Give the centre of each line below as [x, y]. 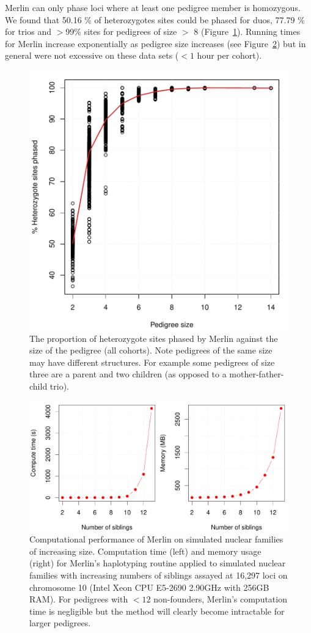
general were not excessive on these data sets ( [92, 55]
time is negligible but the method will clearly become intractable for [157, 611]
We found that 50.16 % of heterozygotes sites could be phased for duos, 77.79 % [155, 19]
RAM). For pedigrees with [79, 599]
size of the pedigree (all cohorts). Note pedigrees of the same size [151, 350]
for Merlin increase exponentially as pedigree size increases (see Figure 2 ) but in [155, 43]
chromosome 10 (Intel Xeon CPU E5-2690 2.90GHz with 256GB [149, 587]
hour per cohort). [229, 55]
